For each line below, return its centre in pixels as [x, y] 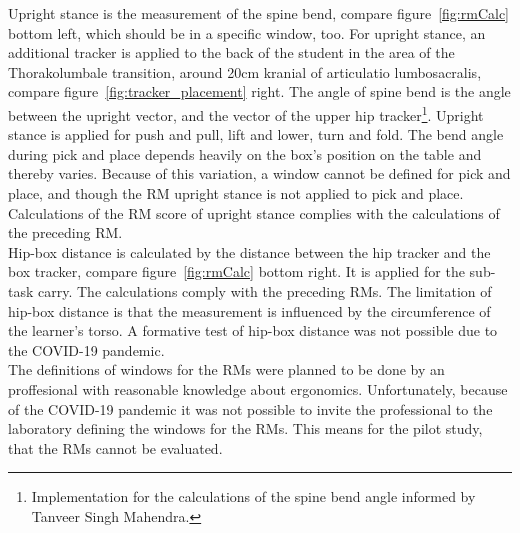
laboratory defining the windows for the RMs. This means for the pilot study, [245, 428]
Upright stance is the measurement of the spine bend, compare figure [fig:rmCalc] [258, 13]
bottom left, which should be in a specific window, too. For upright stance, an [247, 32]
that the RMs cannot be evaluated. [115, 447]
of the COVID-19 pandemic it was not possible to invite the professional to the [250, 408]
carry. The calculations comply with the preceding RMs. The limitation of [265, 290]
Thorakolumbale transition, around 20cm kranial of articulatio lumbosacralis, [245, 71]
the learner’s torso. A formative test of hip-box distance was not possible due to [253, 330]
